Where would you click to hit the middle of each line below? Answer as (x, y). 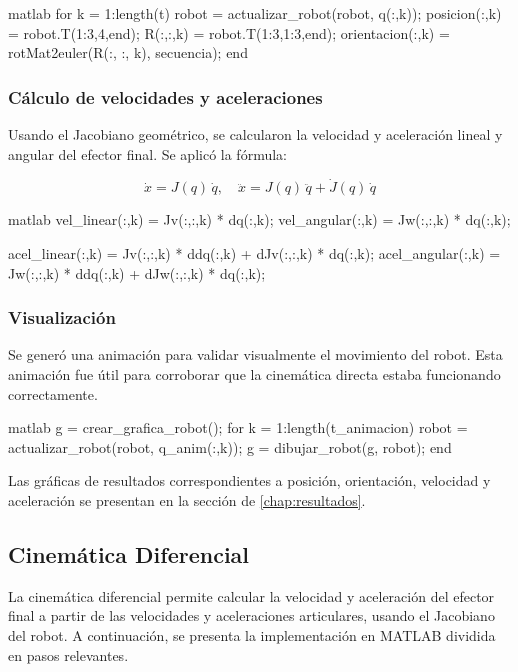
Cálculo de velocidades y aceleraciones (165, 96)
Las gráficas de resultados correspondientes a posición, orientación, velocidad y (249, 480)
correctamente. (53, 393)
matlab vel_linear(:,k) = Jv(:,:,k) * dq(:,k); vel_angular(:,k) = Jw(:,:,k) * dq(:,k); (259, 219)
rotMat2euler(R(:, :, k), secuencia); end (128, 52)
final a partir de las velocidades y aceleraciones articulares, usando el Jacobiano (251, 615)
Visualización (62, 317)
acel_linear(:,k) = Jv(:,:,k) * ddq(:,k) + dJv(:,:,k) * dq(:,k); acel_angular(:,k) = (254, 253)
